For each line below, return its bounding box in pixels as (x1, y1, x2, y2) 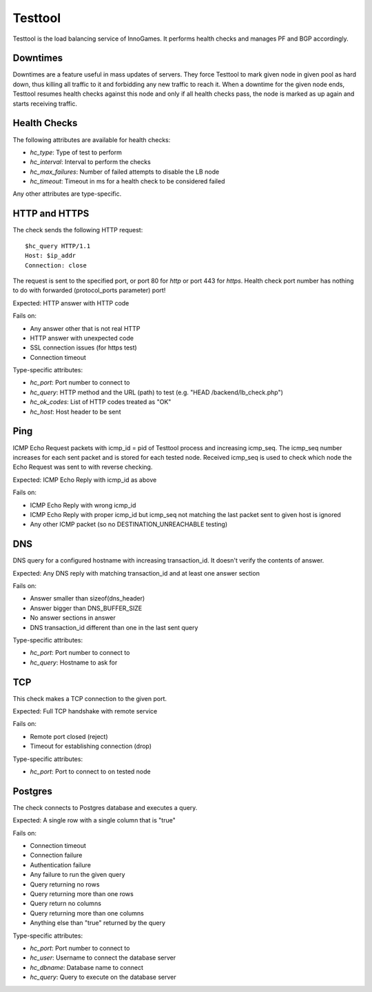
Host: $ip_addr (25, 252, 76, 260)
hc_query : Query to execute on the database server (30, 973, 176, 982)
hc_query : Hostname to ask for (30, 658, 118, 667)
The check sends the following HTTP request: (12, 226, 143, 234)
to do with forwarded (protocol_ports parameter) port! (12, 286, 166, 294)
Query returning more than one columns (30, 909, 144, 917)
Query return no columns (30, 900, 101, 908)
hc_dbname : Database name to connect (30, 963, 144, 971)
